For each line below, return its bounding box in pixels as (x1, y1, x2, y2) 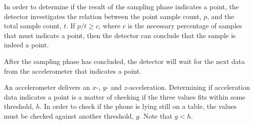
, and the (207, 11, 234, 21)
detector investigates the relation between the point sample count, (4, 11, 202, 21)
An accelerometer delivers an (4, 82, 90, 92)
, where (99, 21, 121, 31)
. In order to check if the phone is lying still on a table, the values (40, 101, 237, 111)
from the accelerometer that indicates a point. (4, 65, 142, 76)
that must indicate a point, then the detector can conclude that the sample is (4, 30, 236, 40)
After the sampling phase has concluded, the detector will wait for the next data (4, 56, 245, 66)
